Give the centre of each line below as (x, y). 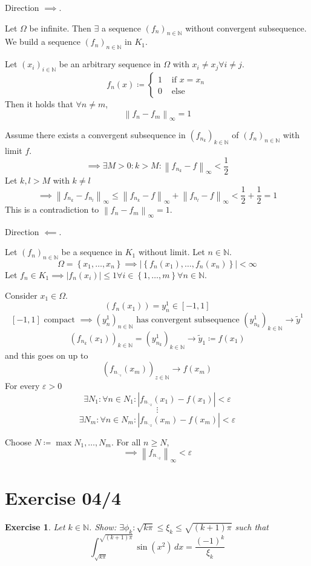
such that (252, 527)
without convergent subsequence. (246, 28)
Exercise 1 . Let (35, 527)
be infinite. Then (60, 28)
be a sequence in (92, 252)
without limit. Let (172, 252)
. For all (126, 441)
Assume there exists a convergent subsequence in (95, 135)
